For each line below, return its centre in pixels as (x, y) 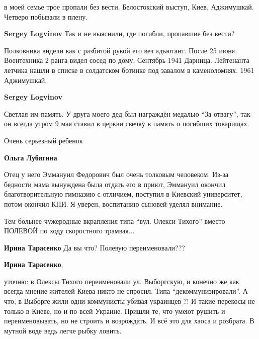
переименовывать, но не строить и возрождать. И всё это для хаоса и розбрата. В (129, 321)
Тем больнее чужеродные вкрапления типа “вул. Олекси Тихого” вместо (115, 221)
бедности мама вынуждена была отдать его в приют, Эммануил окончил (115, 184)
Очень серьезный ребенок (44, 140)
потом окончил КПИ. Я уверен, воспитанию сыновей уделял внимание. (113, 203)
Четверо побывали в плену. (46, 16)
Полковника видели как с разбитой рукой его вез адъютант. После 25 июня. (121, 50)
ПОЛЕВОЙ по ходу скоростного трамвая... (69, 231)
